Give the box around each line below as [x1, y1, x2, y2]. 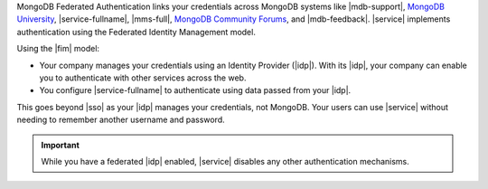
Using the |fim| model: [16, 43, 99, 54]
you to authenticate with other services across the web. [39, 72, 247, 83]
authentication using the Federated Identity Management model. [16, 26, 257, 37]
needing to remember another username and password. [16, 114, 225, 126]
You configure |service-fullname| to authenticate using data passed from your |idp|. [39, 85, 352, 96]
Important [41, 139, 80, 150]
